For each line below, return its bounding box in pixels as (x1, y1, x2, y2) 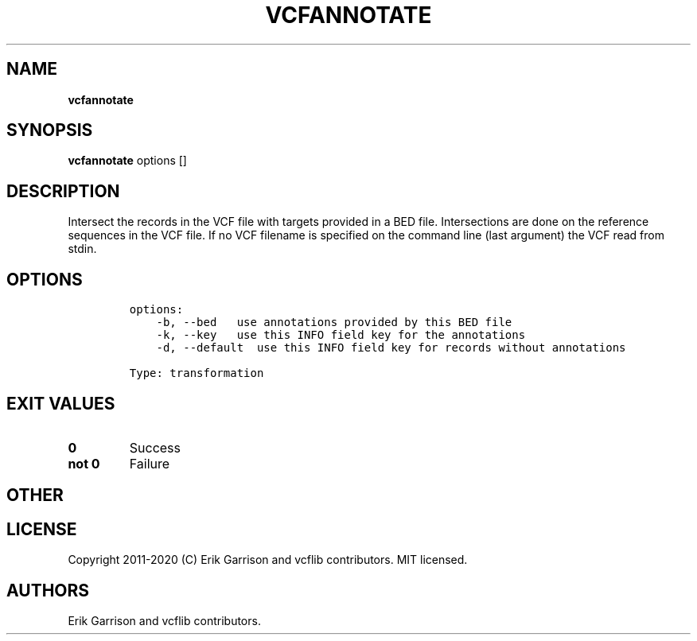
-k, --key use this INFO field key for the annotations (156, 328, 526, 342)
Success (129, 439, 181, 456)
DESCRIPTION (6, 181, 120, 201)
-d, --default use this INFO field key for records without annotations (156, 341, 626, 355)
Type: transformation (129, 367, 264, 380)
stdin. (68, 242, 97, 256)
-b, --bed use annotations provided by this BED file (156, 316, 512, 329)
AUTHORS (6, 580, 90, 600)
